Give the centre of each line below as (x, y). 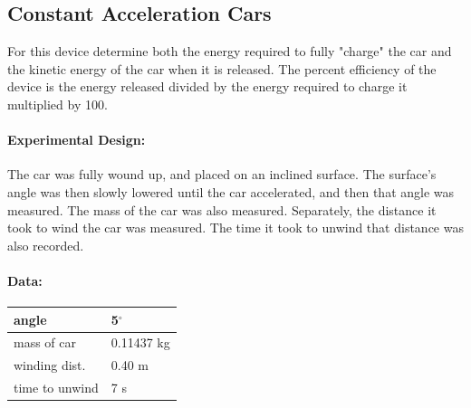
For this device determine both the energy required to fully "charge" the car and (230, 51)
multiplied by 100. (58, 104)
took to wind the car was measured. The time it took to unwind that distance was (235, 228)
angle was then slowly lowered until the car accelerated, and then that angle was (231, 191)
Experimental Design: (77, 140)
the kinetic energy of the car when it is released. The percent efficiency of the (222, 68)
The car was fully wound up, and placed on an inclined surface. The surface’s (222, 174)
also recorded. (46, 245)
